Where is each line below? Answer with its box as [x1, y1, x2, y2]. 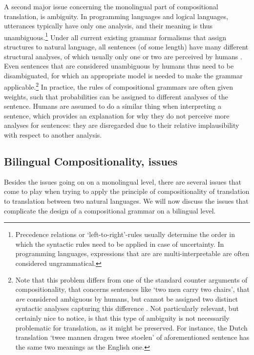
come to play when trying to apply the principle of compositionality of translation [4, 186, 250, 196]
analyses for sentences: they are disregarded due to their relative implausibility [4, 120, 239, 130]
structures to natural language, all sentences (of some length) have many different [4, 42, 249, 52]
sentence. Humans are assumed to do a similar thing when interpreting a [4, 101, 222, 111]
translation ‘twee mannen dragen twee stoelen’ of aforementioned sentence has [15, 332, 250, 342]
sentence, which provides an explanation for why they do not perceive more [4, 110, 230, 120]
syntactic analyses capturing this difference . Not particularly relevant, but [15, 303, 239, 313]
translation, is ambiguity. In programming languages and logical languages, [4, 11, 228, 21]
